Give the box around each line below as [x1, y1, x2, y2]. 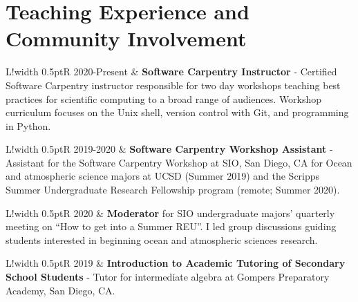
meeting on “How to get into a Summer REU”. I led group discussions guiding [6, 219, 337, 234]
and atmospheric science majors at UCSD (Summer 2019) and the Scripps [6, 169, 320, 183]
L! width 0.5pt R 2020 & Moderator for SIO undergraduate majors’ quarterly [6, 205, 335, 220]
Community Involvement [6, 24, 247, 53]
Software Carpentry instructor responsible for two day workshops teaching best [6, 77, 341, 92]
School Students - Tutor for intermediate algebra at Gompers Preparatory [6, 270, 330, 284]
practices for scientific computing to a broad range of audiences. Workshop [6, 91, 322, 106]
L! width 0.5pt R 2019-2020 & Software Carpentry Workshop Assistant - [6, 142, 333, 156]
